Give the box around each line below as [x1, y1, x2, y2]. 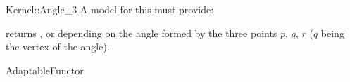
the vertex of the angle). [6, 39, 110, 54]
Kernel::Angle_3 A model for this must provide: [6, 2, 214, 16]
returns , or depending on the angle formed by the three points [6, 25, 277, 40]
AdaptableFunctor [6, 62, 84, 77]
